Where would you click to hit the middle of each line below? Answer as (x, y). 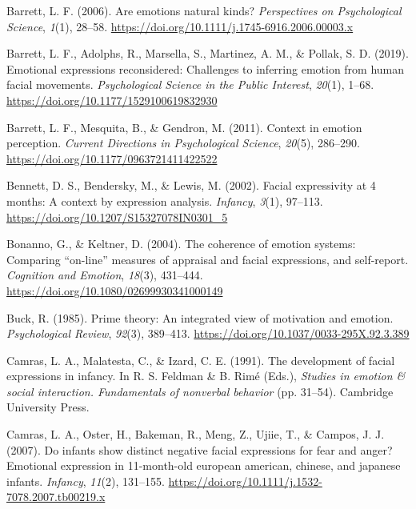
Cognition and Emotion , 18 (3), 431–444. (105, 275)
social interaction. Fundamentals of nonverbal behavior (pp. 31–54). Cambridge (200, 391)
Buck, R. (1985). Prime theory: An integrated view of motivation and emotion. (200, 317)
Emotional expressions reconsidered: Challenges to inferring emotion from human (206, 68)
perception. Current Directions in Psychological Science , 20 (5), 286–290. (183, 143)
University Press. (48, 407)
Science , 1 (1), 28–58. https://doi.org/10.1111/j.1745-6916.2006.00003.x (180, 26)
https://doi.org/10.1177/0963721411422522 (112, 158)
